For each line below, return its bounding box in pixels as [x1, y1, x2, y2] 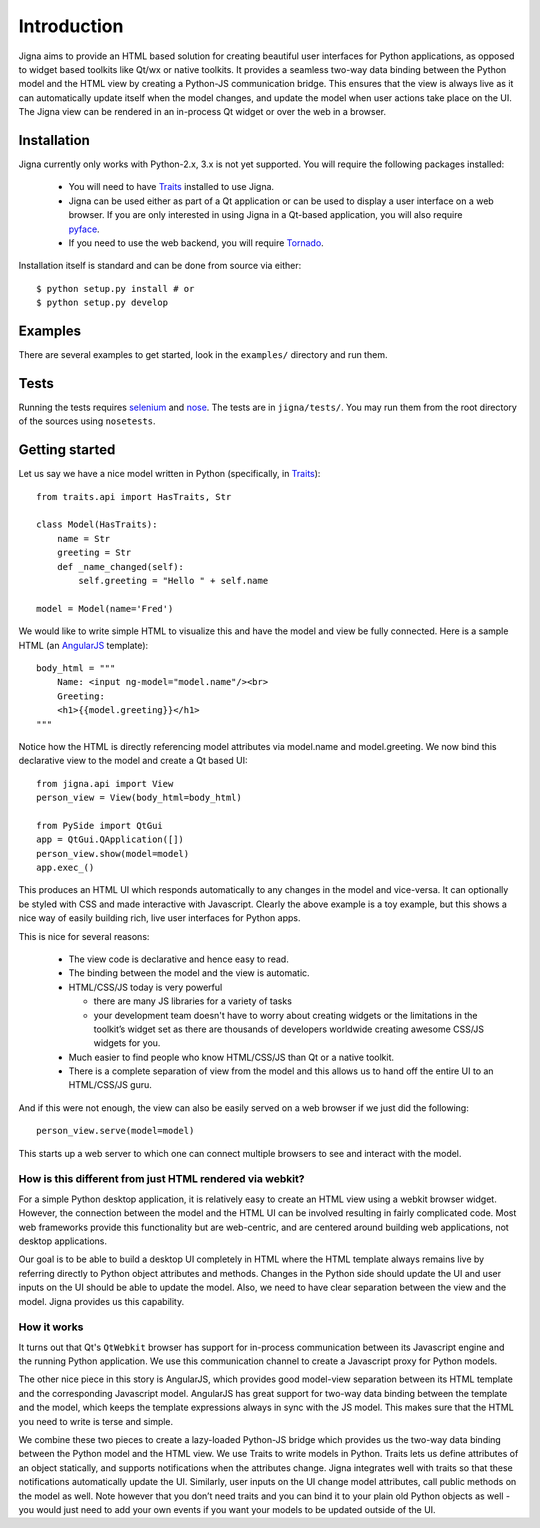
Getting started [18, 441, 116, 459]
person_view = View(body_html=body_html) [36, 792, 242, 804]
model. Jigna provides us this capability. [18, 1295, 185, 1307]
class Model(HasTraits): [36, 519, 158, 530]
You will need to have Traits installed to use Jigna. [68, 181, 275, 193]
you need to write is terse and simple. [18, 1415, 174, 1427]
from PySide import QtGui [36, 820, 164, 831]
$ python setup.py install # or [36, 283, 195, 294]
